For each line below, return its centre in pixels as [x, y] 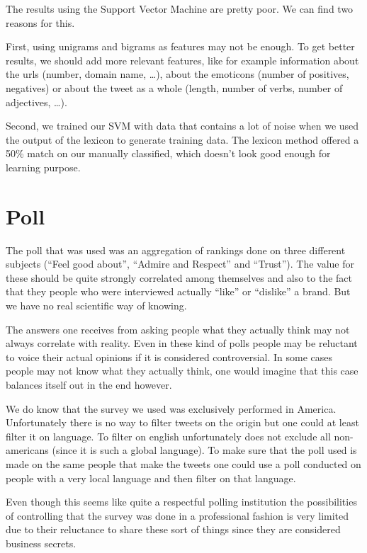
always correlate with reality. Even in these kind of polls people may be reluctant [182, 343]
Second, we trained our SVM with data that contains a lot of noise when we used [182, 126]
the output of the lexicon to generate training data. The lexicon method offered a [182, 139]
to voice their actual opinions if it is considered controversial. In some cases [169, 357]
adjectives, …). [36, 102]
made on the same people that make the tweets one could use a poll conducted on [183, 463]
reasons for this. [40, 22]
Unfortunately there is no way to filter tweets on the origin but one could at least [182, 422]
